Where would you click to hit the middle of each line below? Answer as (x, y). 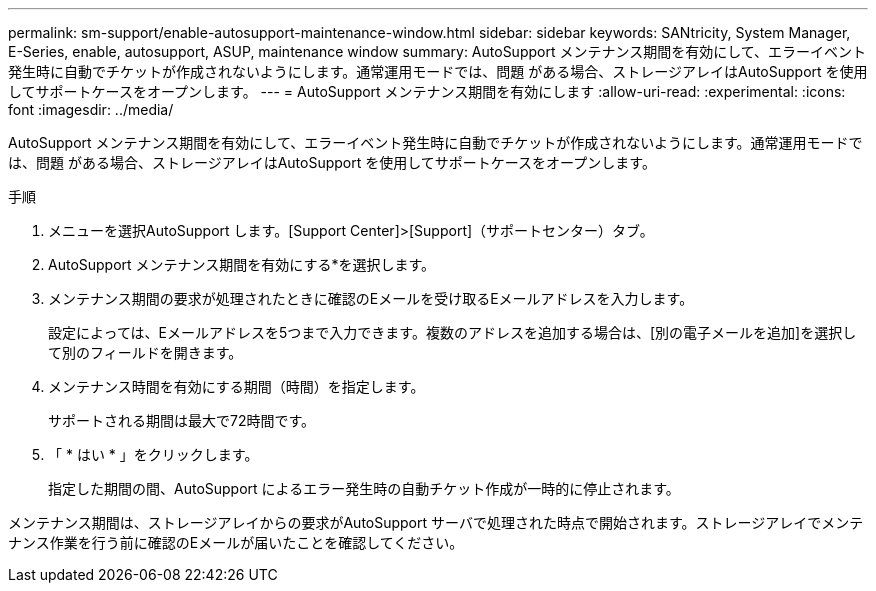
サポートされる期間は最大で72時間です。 (182, 420)
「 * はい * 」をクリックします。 (153, 454)
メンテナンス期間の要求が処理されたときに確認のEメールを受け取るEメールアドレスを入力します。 (371, 298)
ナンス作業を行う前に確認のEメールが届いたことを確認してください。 (236, 542)
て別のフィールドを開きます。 (145, 352)
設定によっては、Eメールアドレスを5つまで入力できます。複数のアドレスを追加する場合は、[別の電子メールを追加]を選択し (452, 332)
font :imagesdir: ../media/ (91, 109)
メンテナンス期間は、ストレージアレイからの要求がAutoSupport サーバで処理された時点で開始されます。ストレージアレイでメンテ (436, 522)
